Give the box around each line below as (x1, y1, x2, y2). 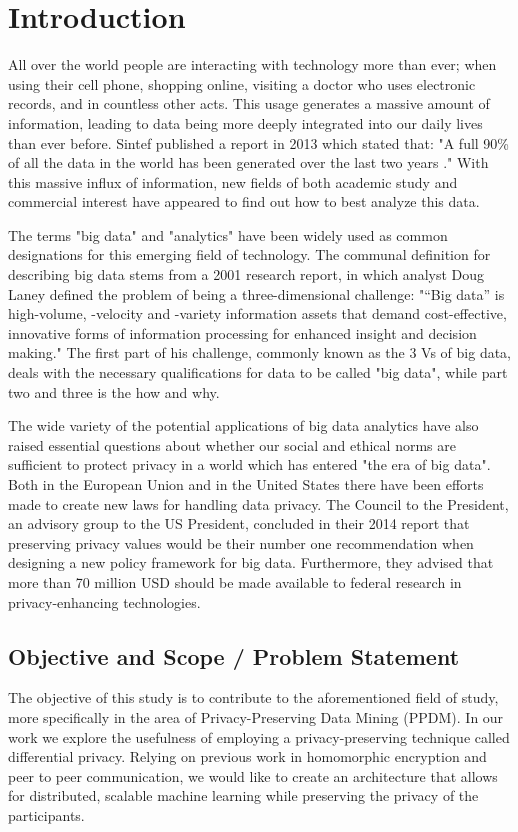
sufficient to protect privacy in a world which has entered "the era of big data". (8, 454, 491, 475)
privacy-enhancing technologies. (8, 591, 201, 612)
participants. (8, 804, 85, 825)
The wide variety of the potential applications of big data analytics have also (8, 415, 479, 436)
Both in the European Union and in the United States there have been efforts (8, 474, 484, 494)
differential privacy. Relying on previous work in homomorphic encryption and (8, 746, 487, 767)
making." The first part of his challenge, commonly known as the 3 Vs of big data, (8, 342, 512, 363)
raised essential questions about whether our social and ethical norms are (8, 434, 456, 455)
